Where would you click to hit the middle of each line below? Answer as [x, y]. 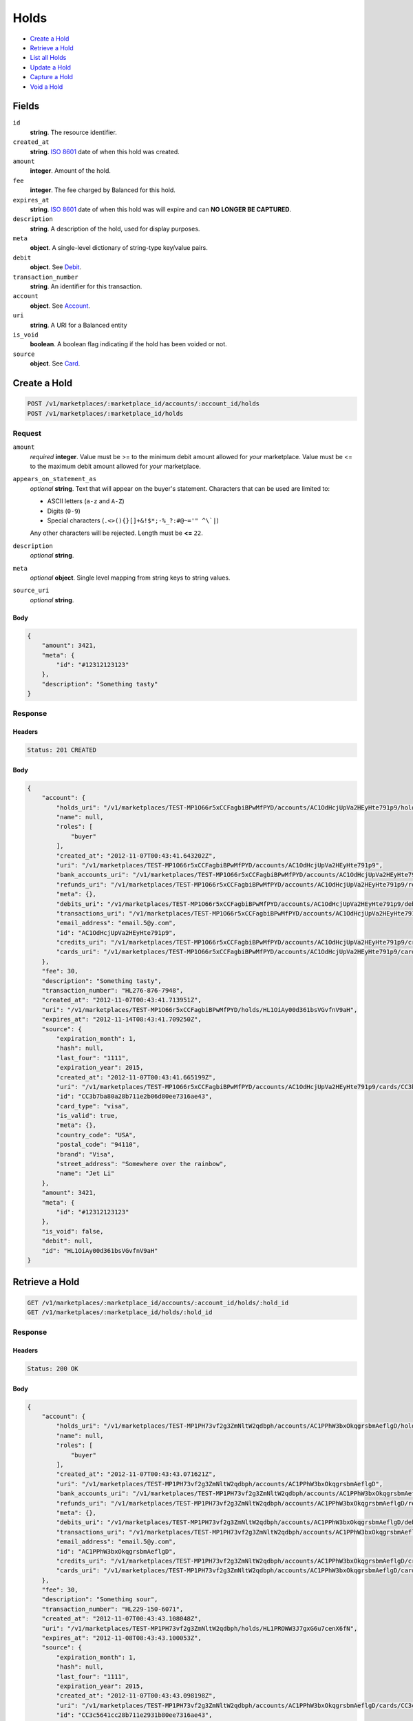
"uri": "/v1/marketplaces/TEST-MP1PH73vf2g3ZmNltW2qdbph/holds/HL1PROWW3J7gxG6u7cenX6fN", [200, 1628]
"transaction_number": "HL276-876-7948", [113, 991]
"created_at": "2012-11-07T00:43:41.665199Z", [136, 1077]
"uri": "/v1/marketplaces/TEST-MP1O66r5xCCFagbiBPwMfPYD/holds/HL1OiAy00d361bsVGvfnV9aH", [200, 1010]
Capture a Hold [52, 77]
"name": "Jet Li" [85, 1173]
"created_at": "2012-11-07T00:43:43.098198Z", [136, 1696]
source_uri [31, 591]
